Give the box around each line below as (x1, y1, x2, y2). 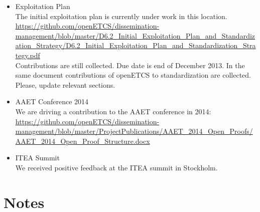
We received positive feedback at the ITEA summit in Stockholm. (15, 162, 218, 172)
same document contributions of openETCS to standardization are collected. (15, 70, 251, 80)
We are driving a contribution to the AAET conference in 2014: (15, 106, 211, 116)
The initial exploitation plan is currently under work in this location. (15, 11, 227, 21)
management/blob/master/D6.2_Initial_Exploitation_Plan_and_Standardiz (15, 30, 255, 41)
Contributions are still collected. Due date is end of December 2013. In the (15, 60, 245, 70)
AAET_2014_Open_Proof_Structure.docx (15, 135, 150, 146)
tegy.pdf (15, 50, 40, 60)
